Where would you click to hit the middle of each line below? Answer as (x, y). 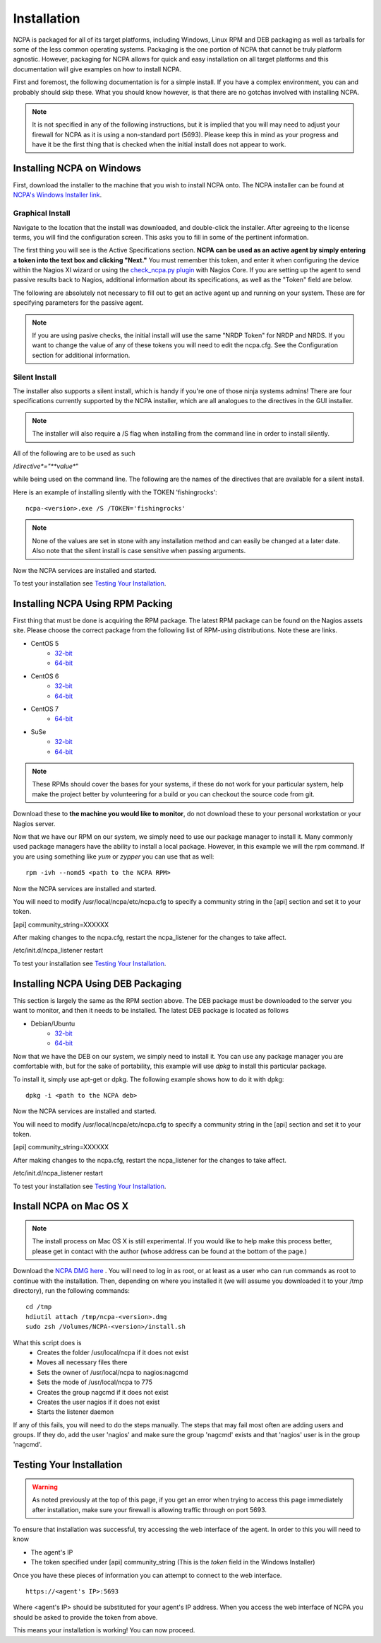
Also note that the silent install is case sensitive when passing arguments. (139, 551)
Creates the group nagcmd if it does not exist (103, 1392)
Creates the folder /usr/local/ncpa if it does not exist (113, 1352)
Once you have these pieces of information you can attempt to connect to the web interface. (147, 1575)
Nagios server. (34, 823)
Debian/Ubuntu (53, 1023)
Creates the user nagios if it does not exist (98, 1402)
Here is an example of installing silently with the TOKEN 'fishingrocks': (115, 492)
